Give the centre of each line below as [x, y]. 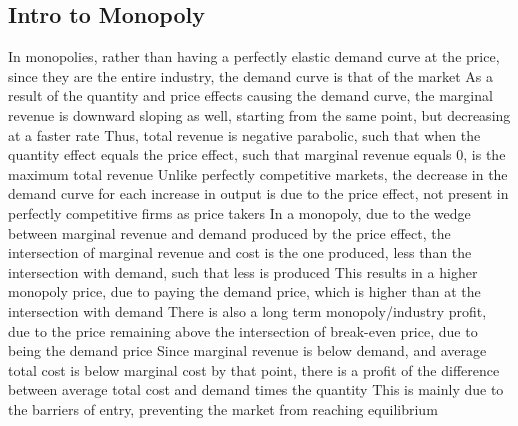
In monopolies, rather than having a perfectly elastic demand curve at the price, [254, 56]
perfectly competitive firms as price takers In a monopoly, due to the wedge [239, 212]
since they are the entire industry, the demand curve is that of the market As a [251, 75]
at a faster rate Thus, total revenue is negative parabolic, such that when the [244, 134]
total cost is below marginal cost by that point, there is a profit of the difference [254, 369]
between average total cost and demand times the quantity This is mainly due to [256, 389]
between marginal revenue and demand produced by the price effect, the [229, 232]
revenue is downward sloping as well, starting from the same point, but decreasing [259, 114]
